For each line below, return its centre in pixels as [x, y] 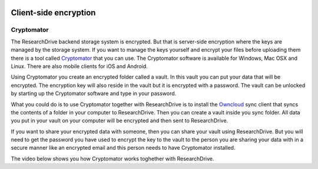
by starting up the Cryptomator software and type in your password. [94, 93]
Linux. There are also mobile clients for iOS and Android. [79, 66]
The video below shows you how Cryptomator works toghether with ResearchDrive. [112, 158]
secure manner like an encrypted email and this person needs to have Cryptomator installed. [123, 148]
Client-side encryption [53, 13]
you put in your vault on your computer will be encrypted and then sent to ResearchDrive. [120, 121]
